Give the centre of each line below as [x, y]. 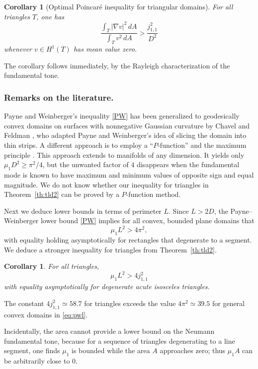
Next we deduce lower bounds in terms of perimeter [83, 211]
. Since [179, 211]
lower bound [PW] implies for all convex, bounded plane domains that [147, 220]
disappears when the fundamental [188, 164]
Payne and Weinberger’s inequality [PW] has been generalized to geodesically [122, 116]
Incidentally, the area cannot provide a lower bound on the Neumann [109, 331]
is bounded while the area [111, 350]
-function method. [153, 194]
